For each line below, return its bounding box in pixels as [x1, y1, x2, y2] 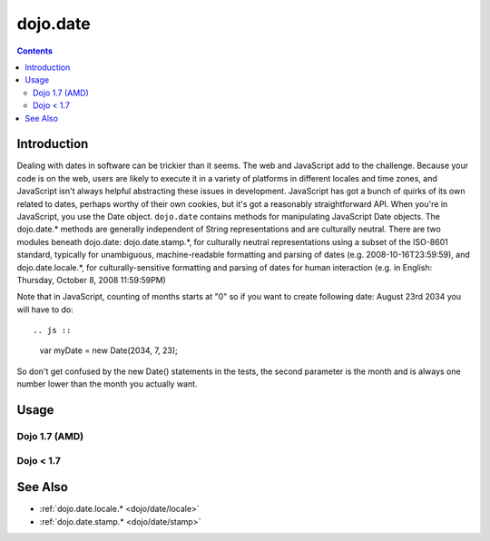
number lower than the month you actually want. [16, 379, 199, 389]
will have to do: [16, 304, 73, 315]
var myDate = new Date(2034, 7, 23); [39, 345, 179, 356]
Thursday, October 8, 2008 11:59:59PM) [16, 274, 167, 285]
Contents [16, 45, 54, 56]
